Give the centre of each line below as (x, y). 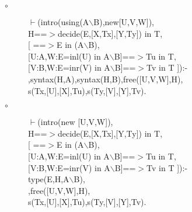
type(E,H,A (49, 179)
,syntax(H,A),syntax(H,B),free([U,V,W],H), (106, 79)
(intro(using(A (63, 22)
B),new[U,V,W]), (124, 22)
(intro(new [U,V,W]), (75, 122)
